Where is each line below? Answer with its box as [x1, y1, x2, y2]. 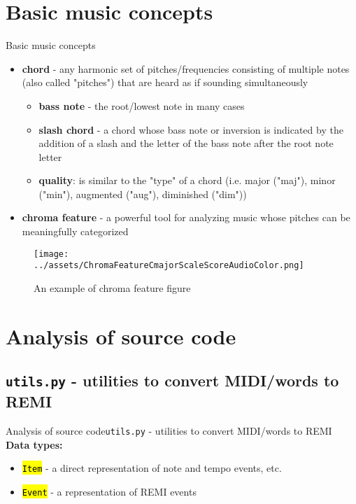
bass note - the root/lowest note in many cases [38, 98, 245, 113]
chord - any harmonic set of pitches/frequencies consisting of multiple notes [22, 61, 350, 76]
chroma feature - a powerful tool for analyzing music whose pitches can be [22, 210, 350, 225]
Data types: [6, 437, 63, 451]
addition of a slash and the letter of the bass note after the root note [38, 136, 334, 150]
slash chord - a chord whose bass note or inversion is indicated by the [38, 122, 343, 136]
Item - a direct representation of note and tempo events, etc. [22, 461, 282, 475]
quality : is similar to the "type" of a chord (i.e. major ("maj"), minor [38, 173, 336, 188]
